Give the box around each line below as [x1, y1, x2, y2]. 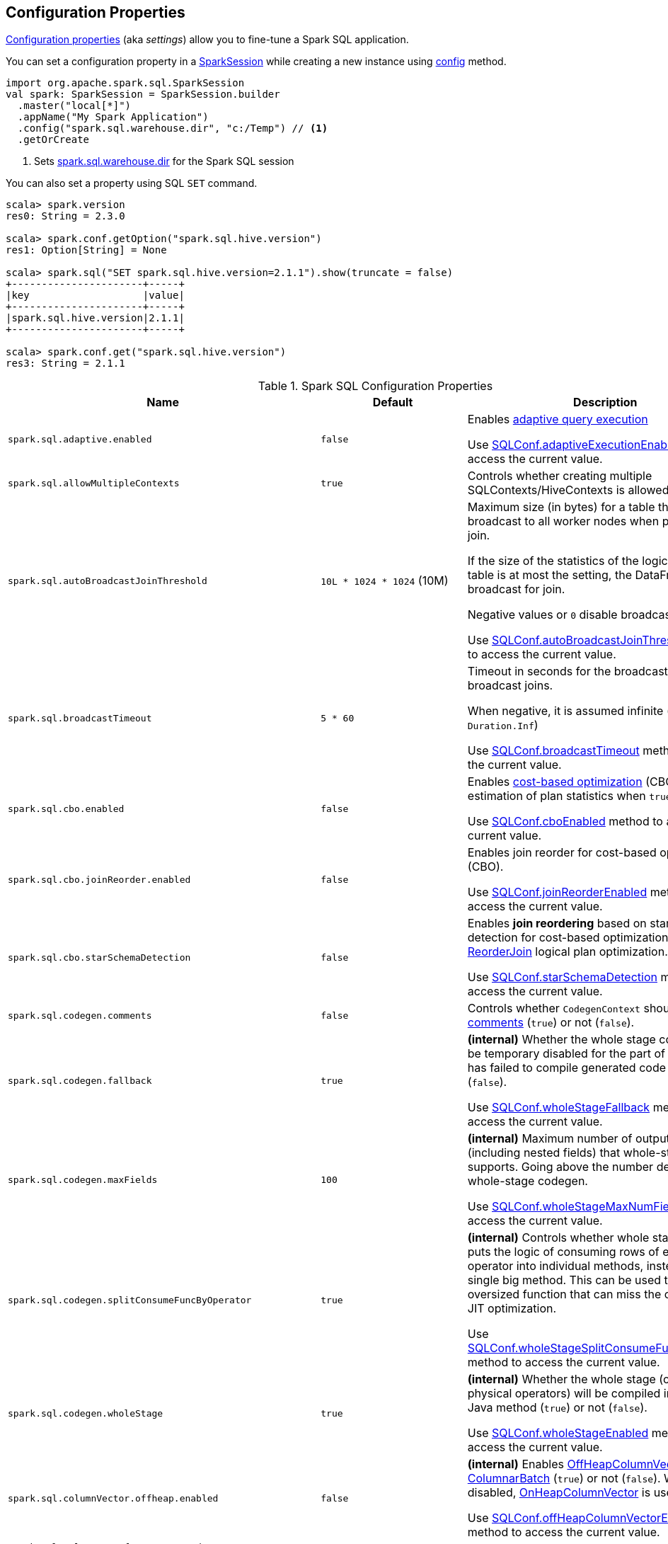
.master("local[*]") [17, 100, 132, 112]
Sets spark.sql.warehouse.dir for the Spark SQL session [34, 155, 294, 168]
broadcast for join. [467, 582, 565, 597]
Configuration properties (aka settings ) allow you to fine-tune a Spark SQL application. [6, 33, 409, 46]
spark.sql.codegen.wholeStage [8, 1407, 163, 1419]
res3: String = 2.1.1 [6, 358, 125, 370]
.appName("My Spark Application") [17, 111, 209, 123]
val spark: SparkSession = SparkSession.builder [6, 88, 280, 101]
